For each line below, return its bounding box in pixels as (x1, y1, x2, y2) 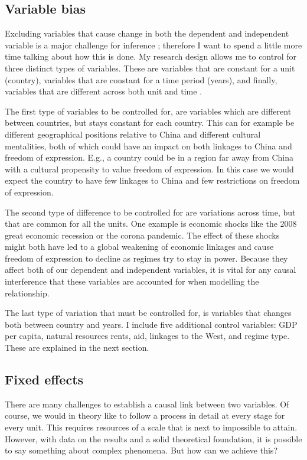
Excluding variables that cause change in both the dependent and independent (5, 27, 289, 40)
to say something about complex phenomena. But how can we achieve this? (5, 444, 277, 456)
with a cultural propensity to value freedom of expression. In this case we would (5, 162, 294, 175)
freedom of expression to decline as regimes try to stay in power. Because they (5, 252, 288, 264)
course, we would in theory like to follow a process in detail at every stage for (5, 409, 285, 422)
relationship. (5, 286, 50, 299)
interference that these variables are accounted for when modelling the (5, 275, 259, 288)
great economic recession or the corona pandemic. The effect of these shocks (5, 229, 280, 241)
